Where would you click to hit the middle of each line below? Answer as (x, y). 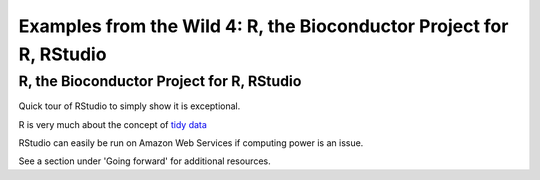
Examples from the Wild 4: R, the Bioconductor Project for (263, 26)
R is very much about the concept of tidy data (112, 124)
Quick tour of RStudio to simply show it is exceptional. (129, 106)
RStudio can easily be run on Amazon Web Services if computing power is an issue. (191, 142)
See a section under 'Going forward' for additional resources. (144, 161)
